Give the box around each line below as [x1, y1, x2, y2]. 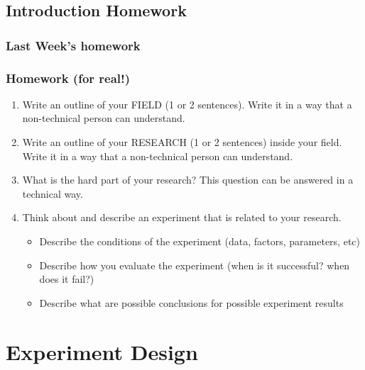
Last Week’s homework [6, 36, 141, 54]
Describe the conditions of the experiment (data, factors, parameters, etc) [39, 234, 360, 248]
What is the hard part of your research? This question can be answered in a [22, 172, 354, 187]
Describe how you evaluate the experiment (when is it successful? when [39, 257, 350, 272]
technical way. [22, 186, 83, 201]
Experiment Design [6, 337, 198, 366]
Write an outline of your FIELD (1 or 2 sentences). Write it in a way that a [22, 96, 352, 111]
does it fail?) [39, 271, 94, 286]
